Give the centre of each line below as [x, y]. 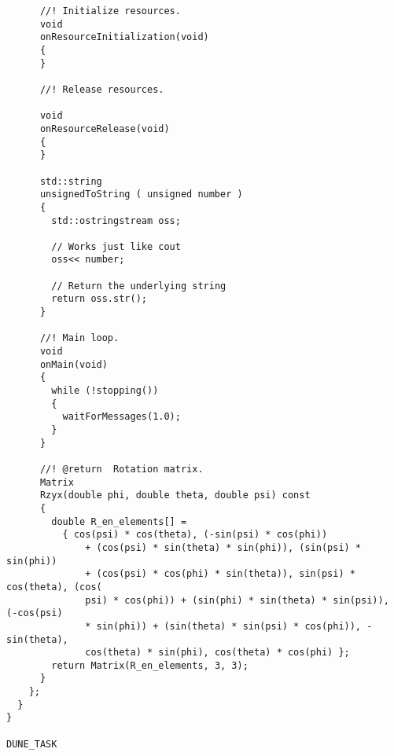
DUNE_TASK [32, 744]
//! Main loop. [79, 338]
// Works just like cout [116, 246]
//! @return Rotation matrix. [122, 469]
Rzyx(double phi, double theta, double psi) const [175, 495]
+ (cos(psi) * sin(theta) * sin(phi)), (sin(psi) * [223, 547]
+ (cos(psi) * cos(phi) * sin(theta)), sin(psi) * [220, 574]
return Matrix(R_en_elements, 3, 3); [150, 665]
